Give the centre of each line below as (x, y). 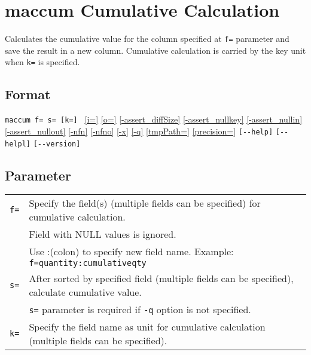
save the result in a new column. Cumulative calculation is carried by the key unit (155, 50)
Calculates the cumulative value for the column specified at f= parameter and (147, 39)
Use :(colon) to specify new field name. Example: (131, 252)
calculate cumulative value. (85, 292)
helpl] (18, 144)
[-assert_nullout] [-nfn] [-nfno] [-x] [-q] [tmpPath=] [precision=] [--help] (139, 131)
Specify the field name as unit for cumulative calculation (147, 327)
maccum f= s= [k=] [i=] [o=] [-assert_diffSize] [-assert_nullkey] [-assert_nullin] (154, 119)
